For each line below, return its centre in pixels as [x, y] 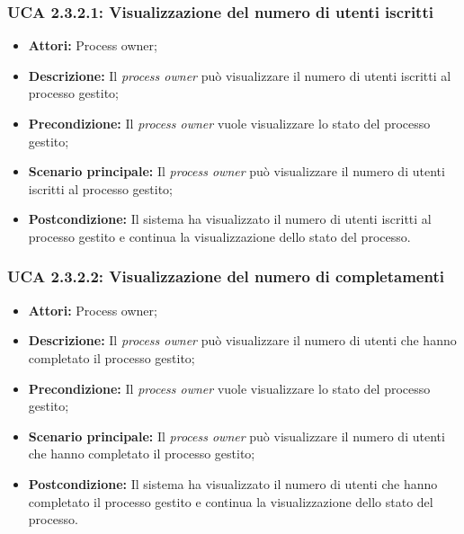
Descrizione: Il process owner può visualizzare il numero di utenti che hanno [242, 340]
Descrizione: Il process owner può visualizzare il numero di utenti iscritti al [240, 75]
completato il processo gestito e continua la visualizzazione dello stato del [231, 501]
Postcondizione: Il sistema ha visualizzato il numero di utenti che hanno [233, 483]
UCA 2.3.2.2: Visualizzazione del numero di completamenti [226, 276]
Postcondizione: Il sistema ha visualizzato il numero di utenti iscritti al [230, 219]
